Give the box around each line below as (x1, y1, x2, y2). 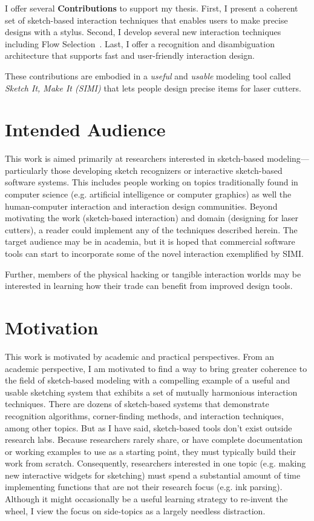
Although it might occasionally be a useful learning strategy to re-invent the (5, 493, 288, 505)
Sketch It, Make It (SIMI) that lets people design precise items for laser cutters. (5, 81, 301, 94)
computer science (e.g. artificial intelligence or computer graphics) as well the (5, 188, 292, 201)
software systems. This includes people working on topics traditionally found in (5, 176, 298, 188)
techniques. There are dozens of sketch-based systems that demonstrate (5, 397, 269, 410)
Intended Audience (5, 117, 166, 142)
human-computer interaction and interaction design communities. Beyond (5, 199, 278, 212)
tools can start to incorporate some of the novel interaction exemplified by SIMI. (5, 247, 304, 260)
